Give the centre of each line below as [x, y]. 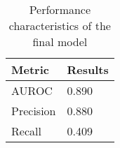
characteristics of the [60, 25]
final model [60, 42]
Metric [30, 69]
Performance [60, 9]
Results [88, 69]
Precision [34, 111]
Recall [26, 131]
